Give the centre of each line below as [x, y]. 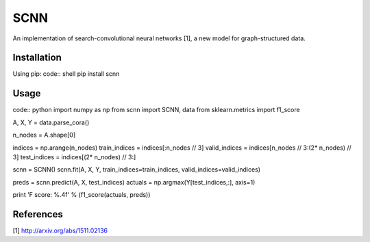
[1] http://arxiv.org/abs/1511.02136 [60, 230]
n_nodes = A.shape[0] [44, 135]
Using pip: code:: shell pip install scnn [66, 74]
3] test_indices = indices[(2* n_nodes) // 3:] [74, 157]
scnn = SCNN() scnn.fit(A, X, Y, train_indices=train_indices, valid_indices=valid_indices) [136, 170]
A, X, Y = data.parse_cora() [51, 122]
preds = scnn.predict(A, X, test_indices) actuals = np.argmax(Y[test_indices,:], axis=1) [134, 182]
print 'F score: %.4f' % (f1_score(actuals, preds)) [82, 195]
